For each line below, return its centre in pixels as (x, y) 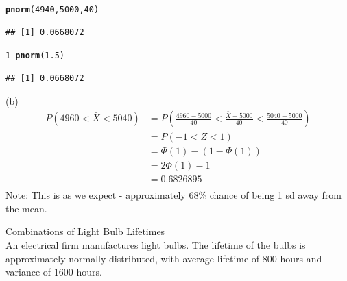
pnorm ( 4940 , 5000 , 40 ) (52, 10)
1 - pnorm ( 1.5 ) (35, 56)
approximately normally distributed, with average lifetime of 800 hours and (164, 258)
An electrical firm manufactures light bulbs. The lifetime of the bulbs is (156, 245)
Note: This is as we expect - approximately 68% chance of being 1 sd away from (173, 195)
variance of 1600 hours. (54, 272)
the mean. (26, 208)
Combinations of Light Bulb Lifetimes (85, 231)
